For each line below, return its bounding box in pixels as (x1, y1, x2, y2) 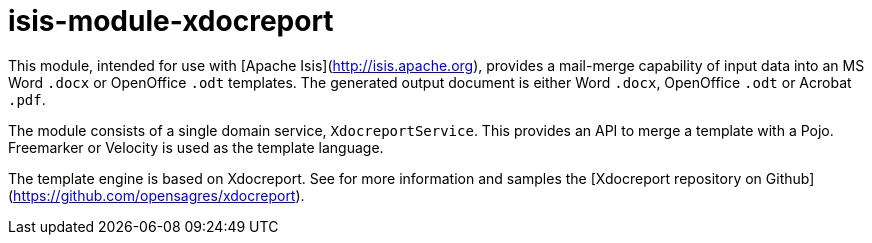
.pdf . (8, 90, 46, 108)
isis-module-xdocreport (8, 4, 334, 38)
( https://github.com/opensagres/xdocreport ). (8, 186, 305, 204)
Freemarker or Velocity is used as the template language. (8, 138, 384, 156)
